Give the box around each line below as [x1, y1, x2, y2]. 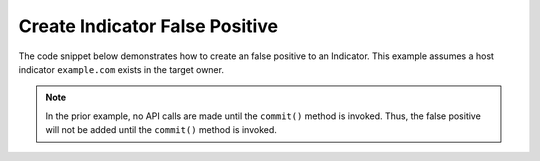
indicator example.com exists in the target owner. [18, 63, 225, 75]
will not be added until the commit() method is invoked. [45, 124, 277, 136]
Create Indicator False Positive [18, 15, 279, 37]
